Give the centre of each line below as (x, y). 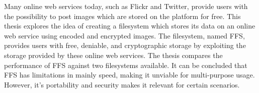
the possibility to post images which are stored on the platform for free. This (122, 16)
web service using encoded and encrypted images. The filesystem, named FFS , (124, 35)
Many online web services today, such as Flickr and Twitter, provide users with (126, 6)
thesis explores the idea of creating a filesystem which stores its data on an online (130, 26)
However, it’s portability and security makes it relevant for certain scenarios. (122, 84)
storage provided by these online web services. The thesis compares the (113, 55)
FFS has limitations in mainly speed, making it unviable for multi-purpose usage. (129, 75)
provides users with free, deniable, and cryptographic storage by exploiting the (125, 45)
